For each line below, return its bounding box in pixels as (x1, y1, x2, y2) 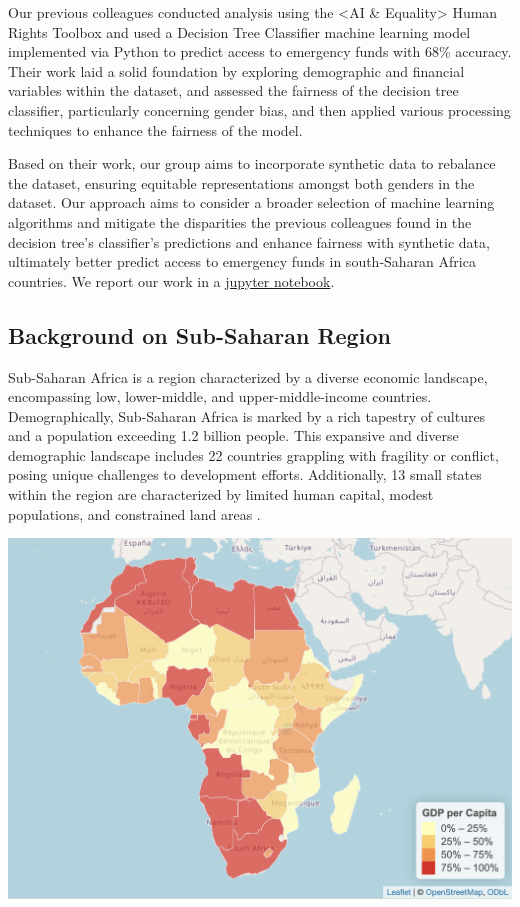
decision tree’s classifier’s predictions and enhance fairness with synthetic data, (8, 231, 490, 252)
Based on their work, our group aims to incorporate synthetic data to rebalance (8, 153, 496, 174)
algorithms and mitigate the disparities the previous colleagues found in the (8, 211, 472, 232)
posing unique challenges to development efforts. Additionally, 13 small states (8, 464, 482, 485)
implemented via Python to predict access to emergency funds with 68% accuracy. (8, 41, 512, 62)
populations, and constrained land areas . (8, 503, 261, 524)
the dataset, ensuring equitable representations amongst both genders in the (8, 172, 475, 193)
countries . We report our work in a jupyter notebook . (8, 270, 335, 291)
